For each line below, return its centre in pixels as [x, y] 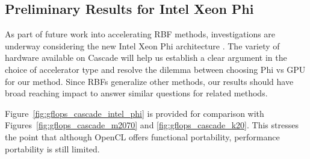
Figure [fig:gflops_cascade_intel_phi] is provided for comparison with [135, 113]
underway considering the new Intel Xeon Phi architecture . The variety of [142, 45]
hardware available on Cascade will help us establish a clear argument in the [146, 58]
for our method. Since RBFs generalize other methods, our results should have [149, 81]
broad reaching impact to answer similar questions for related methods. [136, 93]
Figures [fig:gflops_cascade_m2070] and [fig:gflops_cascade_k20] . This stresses [152, 125]
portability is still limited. [52, 148]
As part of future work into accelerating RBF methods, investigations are [140, 34]
